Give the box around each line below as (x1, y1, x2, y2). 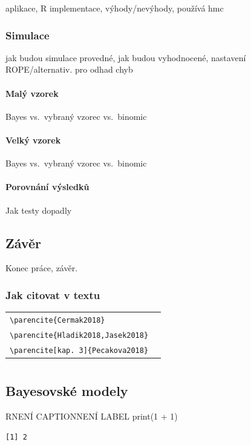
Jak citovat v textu (5, 287, 100, 302)
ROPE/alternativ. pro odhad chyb (5, 63, 133, 76)
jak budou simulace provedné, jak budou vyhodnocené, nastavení (5, 51, 246, 64)
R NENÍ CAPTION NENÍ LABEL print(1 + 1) (5, 409, 178, 422)
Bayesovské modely (5, 381, 128, 400)
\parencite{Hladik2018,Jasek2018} (10, 331, 149, 340)
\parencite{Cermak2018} (10, 315, 105, 325)
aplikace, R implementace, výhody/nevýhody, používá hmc (5, 2, 224, 14)
